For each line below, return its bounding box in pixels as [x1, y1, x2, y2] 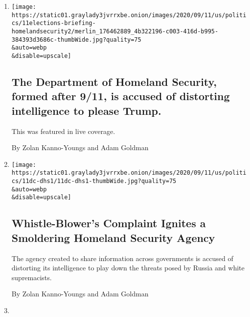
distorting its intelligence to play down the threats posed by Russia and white [11, 263, 245, 273]
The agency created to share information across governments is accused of [11, 253, 233, 263]
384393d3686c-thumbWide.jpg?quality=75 [11, 36, 141, 43]
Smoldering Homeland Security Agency [11, 230, 215, 245]
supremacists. [11, 272, 52, 282]
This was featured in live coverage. [11, 126, 115, 136]
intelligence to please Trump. [11, 103, 161, 118]
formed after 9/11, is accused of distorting [11, 88, 230, 104]
